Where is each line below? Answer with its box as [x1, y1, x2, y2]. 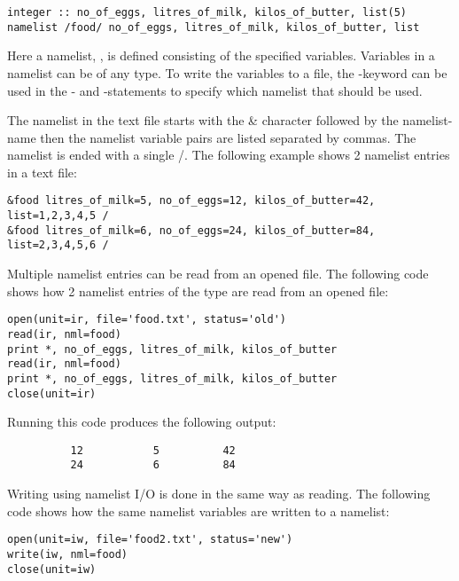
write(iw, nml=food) [7, 547, 128, 561]
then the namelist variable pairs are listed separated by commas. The [40, 128, 416, 146]
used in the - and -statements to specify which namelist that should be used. [7, 81, 423, 99]
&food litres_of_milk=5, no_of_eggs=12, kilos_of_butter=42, [7, 194, 376, 208]
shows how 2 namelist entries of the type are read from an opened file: [7, 281, 389, 300]
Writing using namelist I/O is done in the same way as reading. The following [7, 484, 431, 503]
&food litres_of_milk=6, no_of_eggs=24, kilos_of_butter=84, [7, 224, 376, 237]
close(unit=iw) [7, 562, 97, 576]
